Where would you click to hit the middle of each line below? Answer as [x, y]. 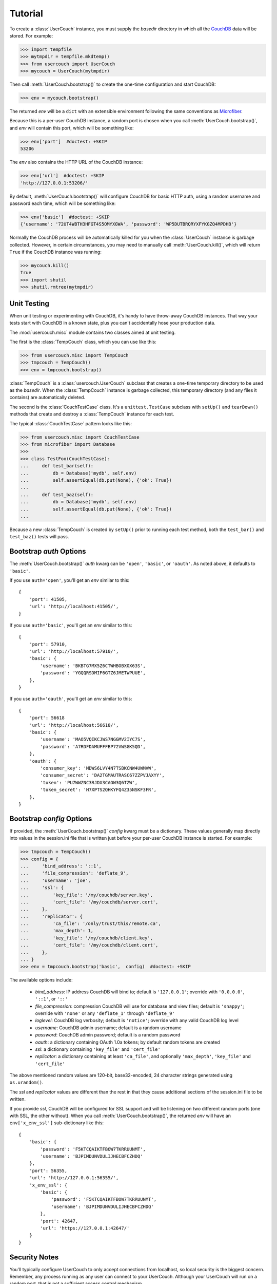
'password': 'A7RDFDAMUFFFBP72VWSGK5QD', [93, 747]
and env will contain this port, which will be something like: [72, 128]
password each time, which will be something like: [63, 203]
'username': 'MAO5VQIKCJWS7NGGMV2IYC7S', [93, 739]
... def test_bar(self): [57, 466]
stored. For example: [31, 35]
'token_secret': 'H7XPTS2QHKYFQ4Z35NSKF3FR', [98, 790]
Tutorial [26, 13]
